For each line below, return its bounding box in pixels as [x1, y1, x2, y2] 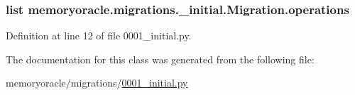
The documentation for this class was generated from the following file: [6, 51, 315, 66]
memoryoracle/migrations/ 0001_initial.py [6, 75, 188, 90]
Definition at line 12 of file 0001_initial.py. [6, 28, 192, 43]
